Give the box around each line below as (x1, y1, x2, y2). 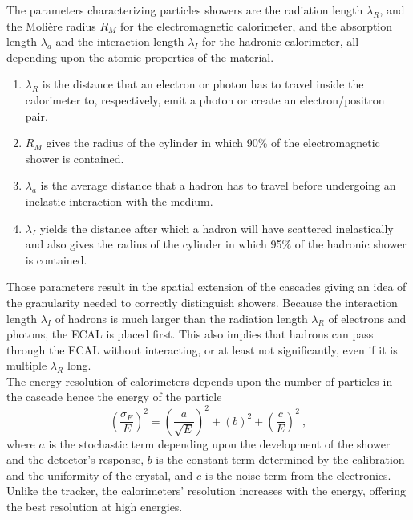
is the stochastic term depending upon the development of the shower (48, 435, 391, 452)
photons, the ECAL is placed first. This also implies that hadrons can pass (6, 326, 374, 342)
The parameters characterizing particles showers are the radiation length (6, 2, 363, 18)
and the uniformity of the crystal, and (6, 466, 193, 483)
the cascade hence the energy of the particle (6, 388, 222, 405)
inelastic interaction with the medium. (25, 192, 213, 209)
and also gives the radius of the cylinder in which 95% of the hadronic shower (25, 235, 407, 252)
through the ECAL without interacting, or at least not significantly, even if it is (6, 341, 398, 358)
